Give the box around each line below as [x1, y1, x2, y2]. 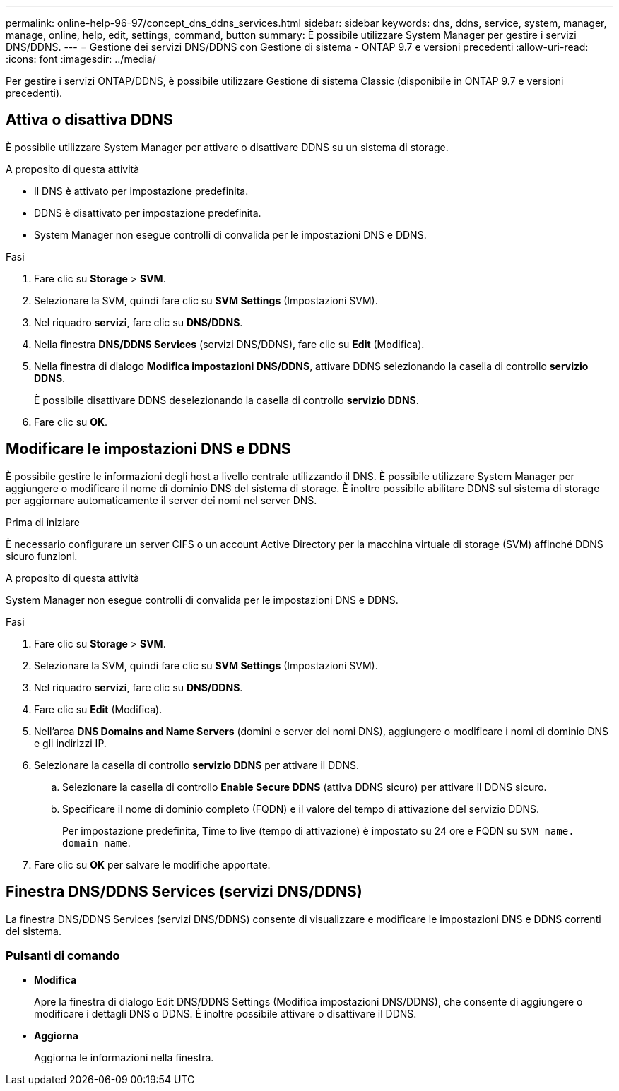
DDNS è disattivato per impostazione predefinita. [34, 206, 261, 219]
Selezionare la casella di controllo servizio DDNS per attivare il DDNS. [34, 758, 359, 771]
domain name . [62, 836, 131, 849]
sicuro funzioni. [6, 549, 78, 562]
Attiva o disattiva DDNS [6, 111, 173, 129]
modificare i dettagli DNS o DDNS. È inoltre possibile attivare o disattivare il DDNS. [34, 1008, 417, 1020]
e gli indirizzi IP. [34, 737, 107, 749]
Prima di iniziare [6, 515, 80, 528]
